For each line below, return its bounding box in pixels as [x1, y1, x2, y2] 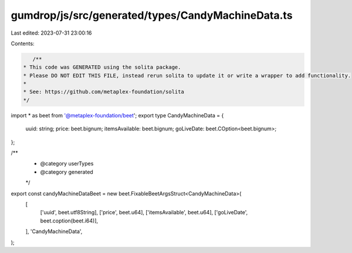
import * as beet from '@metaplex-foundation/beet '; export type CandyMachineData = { [11, 112, 224, 119]
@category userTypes [40, 160, 94, 167]
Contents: [11, 40, 35, 47]
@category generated [40, 168, 93, 176]
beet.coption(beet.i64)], [40, 217, 99, 224]
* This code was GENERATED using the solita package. [23, 64, 181, 70]
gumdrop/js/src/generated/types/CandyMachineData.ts [11, 9, 293, 22]
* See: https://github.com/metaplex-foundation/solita [23, 89, 184, 95]
